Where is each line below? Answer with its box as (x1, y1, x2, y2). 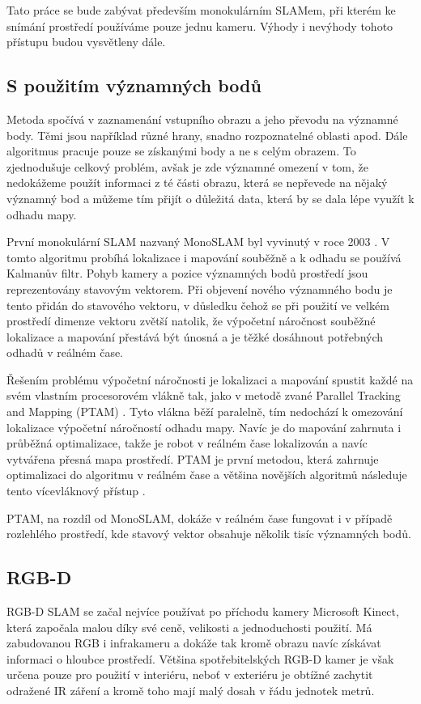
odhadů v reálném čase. (6, 344, 124, 361)
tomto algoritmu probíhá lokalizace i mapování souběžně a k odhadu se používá (6, 248, 402, 265)
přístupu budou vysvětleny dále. (6, 33, 166, 50)
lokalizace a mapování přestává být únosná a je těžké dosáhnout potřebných (6, 328, 384, 345)
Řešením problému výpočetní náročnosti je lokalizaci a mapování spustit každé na (6, 371, 414, 388)
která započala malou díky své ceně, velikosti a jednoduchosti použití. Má (6, 618, 372, 635)
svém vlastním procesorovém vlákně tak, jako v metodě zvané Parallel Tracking (6, 387, 401, 404)
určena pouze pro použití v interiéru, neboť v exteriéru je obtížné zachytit (6, 666, 373, 683)
